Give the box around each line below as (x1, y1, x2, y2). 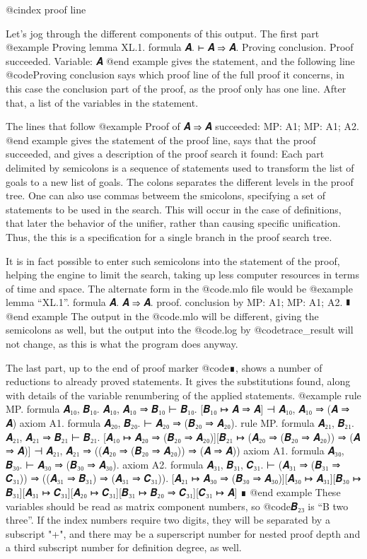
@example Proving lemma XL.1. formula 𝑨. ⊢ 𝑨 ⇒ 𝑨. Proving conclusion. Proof (6, 40, 354, 54)
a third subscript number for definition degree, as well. (6, 540, 242, 555)
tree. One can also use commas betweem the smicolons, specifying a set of (6, 188, 325, 203)
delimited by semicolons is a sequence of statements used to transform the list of (6, 160, 354, 175)
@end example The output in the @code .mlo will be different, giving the (6, 308, 319, 323)
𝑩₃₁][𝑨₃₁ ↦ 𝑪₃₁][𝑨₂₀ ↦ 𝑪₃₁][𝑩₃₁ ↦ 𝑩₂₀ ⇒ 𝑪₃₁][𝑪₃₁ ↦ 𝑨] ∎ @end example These (6, 485, 341, 499)
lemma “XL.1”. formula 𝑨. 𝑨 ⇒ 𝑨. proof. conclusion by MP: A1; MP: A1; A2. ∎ (6, 295, 351, 310)
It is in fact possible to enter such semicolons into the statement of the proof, (6, 253, 340, 268)
